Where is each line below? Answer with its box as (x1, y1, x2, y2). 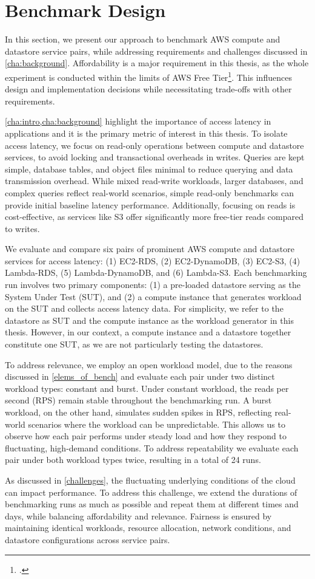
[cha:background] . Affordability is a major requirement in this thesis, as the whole (5, 57, 309, 69)
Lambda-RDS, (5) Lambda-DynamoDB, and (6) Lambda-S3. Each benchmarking (5, 266, 307, 279)
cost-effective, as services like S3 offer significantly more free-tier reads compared (5, 210, 303, 223)
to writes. (5, 222, 40, 235)
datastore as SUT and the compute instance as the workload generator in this (5, 313, 294, 326)
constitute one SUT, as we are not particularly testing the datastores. (5, 338, 264, 351)
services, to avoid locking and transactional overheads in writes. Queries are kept (5, 151, 305, 163)
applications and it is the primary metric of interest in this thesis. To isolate (5, 126, 288, 139)
